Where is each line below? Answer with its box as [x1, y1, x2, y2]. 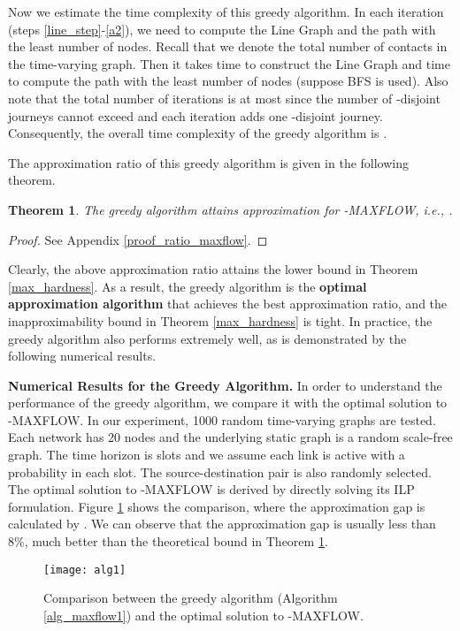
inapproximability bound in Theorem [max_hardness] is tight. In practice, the [8, 311, 433, 330]
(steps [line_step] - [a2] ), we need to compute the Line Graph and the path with [8, 19, 436, 38]
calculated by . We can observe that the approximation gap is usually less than [8, 514, 436, 533]
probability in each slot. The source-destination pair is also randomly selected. [8, 462, 432, 481]
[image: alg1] [43, 563, 126, 576]
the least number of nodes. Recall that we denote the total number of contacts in [8, 37, 448, 56]
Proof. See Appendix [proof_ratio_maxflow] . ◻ [8, 230, 268, 248]
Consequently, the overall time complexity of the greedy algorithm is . [8, 124, 387, 142]
